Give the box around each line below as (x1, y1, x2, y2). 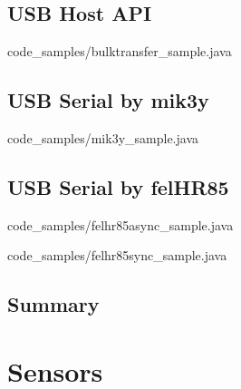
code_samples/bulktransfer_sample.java (7, 42, 232, 61)
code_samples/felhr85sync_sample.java (7, 246, 227, 265)
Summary (7, 290, 100, 318)
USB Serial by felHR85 (7, 172, 229, 200)
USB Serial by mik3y (7, 86, 209, 114)
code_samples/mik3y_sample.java (7, 129, 198, 147)
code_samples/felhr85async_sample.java (7, 215, 234, 234)
